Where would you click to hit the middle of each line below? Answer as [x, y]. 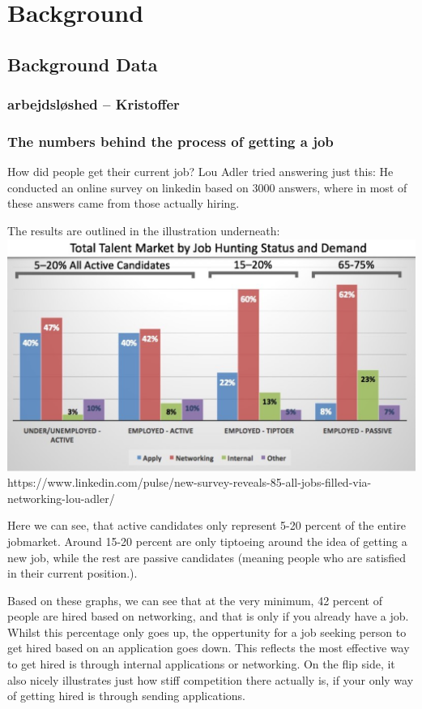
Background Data [83, 64]
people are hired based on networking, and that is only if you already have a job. [208, 616]
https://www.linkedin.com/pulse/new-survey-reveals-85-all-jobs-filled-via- [190, 482]
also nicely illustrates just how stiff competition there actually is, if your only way [211, 679]
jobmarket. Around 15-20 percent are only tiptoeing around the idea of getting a [207, 541]
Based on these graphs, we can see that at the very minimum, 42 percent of [195, 600]
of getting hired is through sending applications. [126, 696]
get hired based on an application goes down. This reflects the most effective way [209, 648]
